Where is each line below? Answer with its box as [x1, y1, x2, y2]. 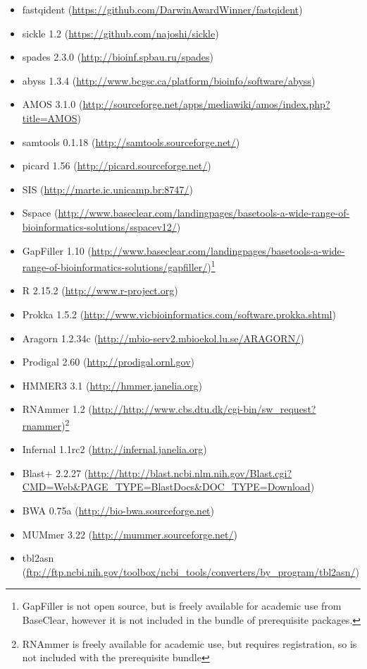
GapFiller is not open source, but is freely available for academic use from [22, 598, 342, 613]
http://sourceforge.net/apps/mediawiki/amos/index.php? [82, 97, 330, 111]
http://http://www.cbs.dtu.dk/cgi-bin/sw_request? [92, 402, 316, 416]
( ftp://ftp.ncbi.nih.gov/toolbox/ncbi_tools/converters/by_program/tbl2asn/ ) [22, 564, 359, 579]
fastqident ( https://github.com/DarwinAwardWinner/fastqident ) [22, 2, 303, 16]
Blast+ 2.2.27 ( [22, 465, 89, 480]
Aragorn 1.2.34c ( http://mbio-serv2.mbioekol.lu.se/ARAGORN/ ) [22, 330, 304, 345]
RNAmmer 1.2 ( [22, 402, 92, 416]
